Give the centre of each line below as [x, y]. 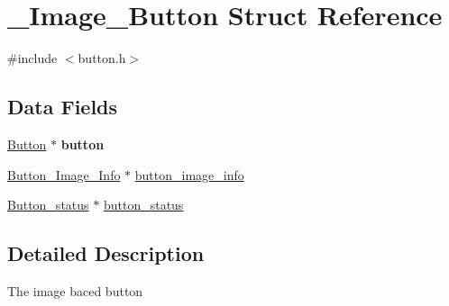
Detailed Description [106, 253]
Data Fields [63, 107]
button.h [102, 58]
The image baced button [75, 290]
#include [32, 58]
